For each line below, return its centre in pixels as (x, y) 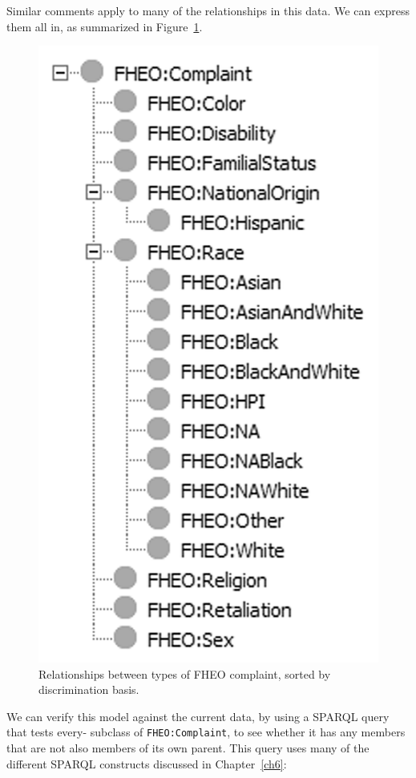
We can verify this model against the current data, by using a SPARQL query (198, 716)
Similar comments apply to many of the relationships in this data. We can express (208, 10)
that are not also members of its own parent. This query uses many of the (188, 748)
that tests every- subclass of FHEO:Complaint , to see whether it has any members (206, 732)
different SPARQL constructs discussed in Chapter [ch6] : (147, 763)
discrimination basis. (89, 689)
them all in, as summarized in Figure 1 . (105, 26)
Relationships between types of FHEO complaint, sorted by (185, 673)
